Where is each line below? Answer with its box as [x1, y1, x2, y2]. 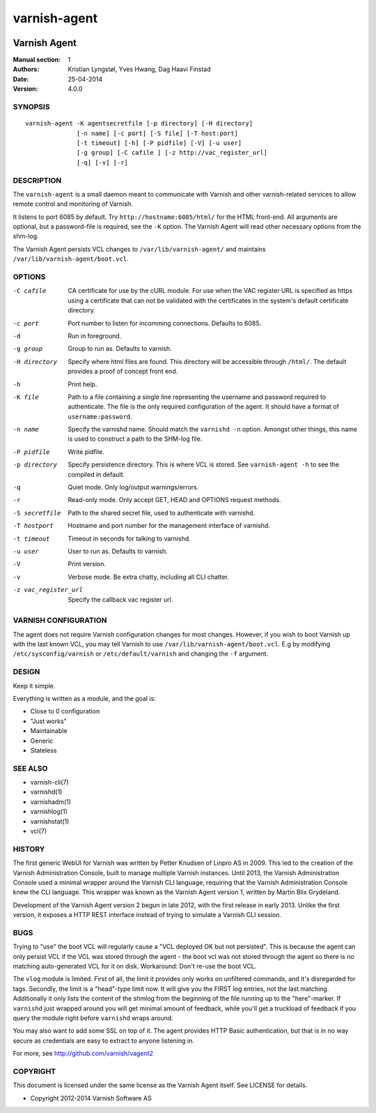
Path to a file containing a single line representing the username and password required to [68, 393, 327, 401]
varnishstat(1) [30, 817, 70, 826]
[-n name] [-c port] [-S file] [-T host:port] [77, 129, 238, 137]
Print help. [68, 380, 97, 388]
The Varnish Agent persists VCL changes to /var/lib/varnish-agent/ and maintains [13, 245, 266, 253]
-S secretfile [13, 509, 61, 517]
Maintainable [30, 727, 68, 735]
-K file [13, 393, 40, 401]
